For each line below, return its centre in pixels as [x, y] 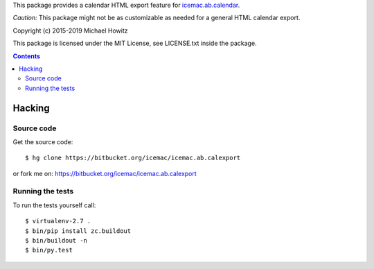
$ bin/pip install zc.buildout [78, 231]
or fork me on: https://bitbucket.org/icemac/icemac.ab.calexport [105, 173]
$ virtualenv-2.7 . [58, 221]
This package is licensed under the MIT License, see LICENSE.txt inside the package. [135, 43]
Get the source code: [43, 141]
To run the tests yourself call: [54, 205]
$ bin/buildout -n [56, 240]
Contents [27, 56]
